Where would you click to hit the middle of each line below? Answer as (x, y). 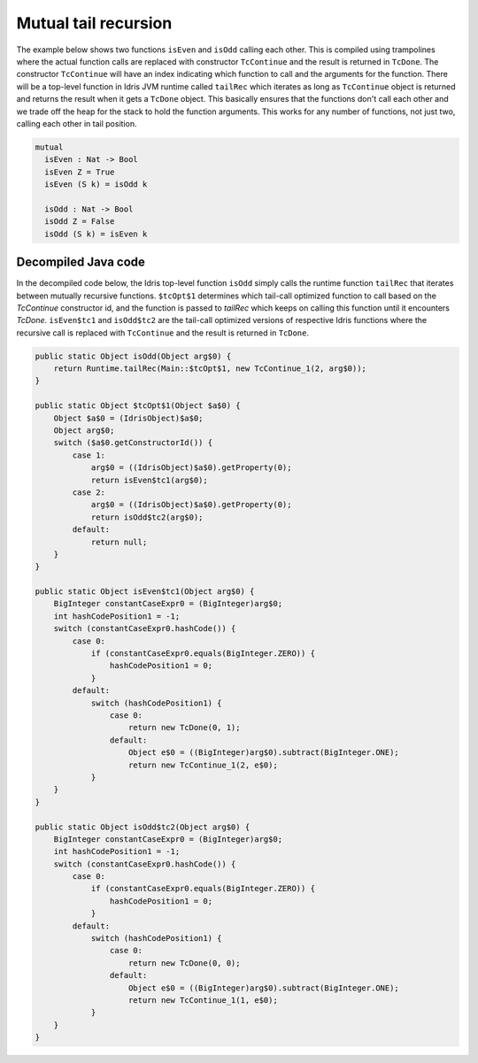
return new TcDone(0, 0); (185, 963)
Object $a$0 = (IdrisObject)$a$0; (128, 418)
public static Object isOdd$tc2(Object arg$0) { (143, 827)
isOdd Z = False (80, 222)
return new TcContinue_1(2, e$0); (203, 765)
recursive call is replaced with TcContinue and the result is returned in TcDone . (163, 333)
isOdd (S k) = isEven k (96, 234)
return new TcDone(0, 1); (185, 728)
